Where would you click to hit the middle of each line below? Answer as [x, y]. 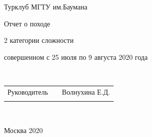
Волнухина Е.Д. [86, 91]
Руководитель [28, 91]
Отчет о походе [27, 23]
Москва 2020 [23, 130]
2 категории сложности [39, 40]
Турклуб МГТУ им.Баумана [46, 6]
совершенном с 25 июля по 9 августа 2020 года [76, 57]
